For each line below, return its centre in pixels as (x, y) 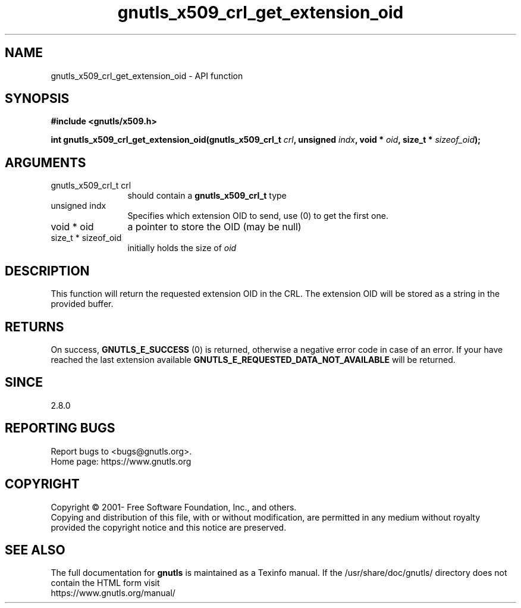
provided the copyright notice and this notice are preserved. (169, 527)
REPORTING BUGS (60, 428)
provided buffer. (82, 304)
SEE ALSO (35, 550)
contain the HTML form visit (105, 583)
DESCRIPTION (47, 271)
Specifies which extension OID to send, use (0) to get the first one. (258, 216)
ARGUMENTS (45, 162)
